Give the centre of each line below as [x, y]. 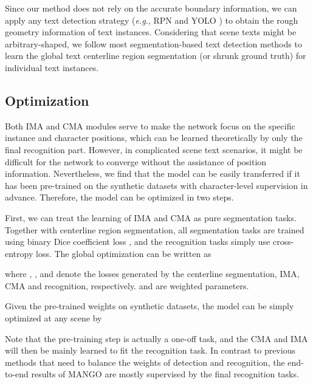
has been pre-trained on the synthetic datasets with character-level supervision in [156, 185]
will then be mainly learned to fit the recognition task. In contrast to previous [150, 350]
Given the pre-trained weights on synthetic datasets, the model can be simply [150, 306]
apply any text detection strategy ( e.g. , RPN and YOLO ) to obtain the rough [152, 20]
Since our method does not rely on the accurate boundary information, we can [151, 8]
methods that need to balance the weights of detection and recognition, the [145, 362]
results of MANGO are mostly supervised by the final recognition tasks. [165, 374]
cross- [283, 242]
